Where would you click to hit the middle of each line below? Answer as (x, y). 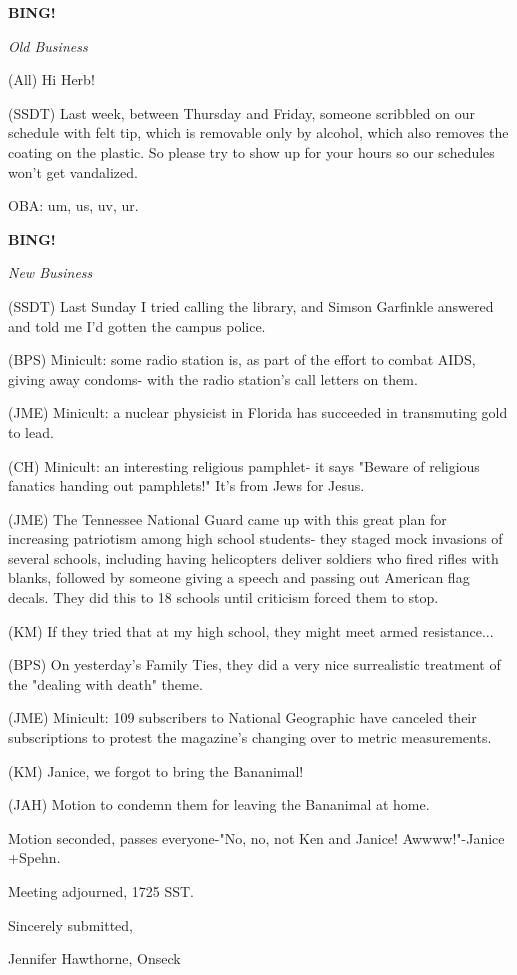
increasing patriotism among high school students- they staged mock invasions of (255, 538)
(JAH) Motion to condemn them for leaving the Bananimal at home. (219, 804)
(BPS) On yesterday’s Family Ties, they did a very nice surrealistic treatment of (254, 664)
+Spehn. (34, 857)
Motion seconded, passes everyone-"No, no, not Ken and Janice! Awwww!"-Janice (256, 837)
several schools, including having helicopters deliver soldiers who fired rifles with (253, 557)
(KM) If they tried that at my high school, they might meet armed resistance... (251, 630)
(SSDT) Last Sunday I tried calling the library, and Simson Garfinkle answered (251, 305)
